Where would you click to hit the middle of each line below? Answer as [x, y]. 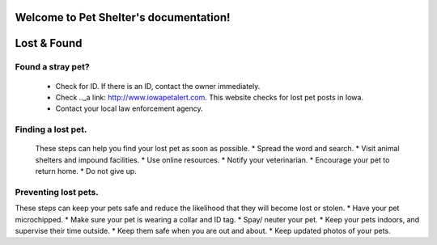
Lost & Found [49, 43]
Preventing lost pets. [57, 192]
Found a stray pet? [52, 67]
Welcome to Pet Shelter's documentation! [123, 17]
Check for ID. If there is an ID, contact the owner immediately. [158, 86]
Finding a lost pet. [51, 129]
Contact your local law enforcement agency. [129, 108]
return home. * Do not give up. [86, 171]
